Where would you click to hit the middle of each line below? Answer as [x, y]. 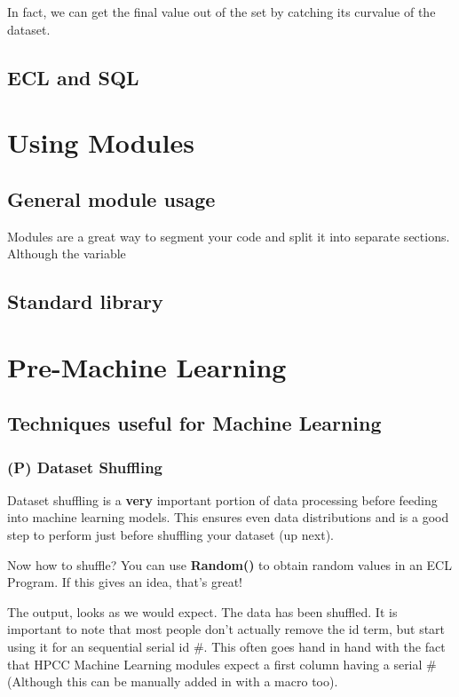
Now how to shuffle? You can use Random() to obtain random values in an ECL [229, 564]
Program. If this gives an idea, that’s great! [125, 582]
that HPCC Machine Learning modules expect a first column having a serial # [222, 664]
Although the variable [67, 253]
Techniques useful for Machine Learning [194, 423]
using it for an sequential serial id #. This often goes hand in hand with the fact [226, 647]
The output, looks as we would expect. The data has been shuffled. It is [202, 611]
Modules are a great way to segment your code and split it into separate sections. [229, 236]
